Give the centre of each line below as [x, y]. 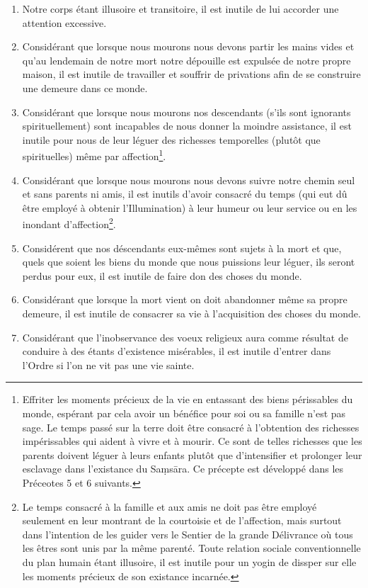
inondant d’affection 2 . [69, 223]
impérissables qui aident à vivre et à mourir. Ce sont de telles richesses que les [192, 441]
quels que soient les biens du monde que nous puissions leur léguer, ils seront [189, 262]
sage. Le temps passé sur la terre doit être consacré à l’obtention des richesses [191, 427]
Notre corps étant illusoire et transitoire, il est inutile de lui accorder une [180, 9]
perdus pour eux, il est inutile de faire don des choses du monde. [162, 275]
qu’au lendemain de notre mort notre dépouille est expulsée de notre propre [186, 60]
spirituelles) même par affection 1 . [94, 155]
